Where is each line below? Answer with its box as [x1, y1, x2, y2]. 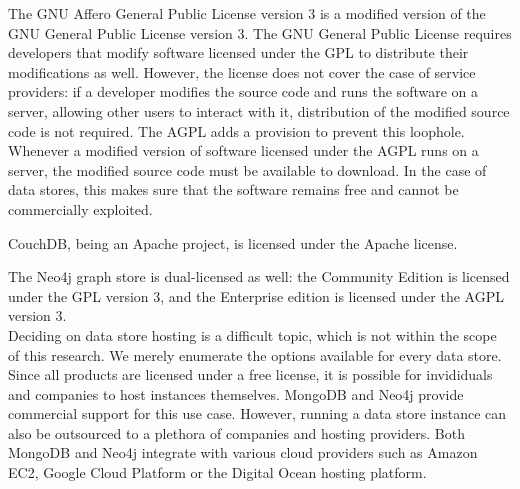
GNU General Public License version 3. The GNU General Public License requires [8, 22, 512, 43]
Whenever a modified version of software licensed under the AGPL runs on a [8, 140, 479, 161]
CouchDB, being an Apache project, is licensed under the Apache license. [8, 232, 458, 253]
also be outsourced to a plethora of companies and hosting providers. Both [8, 422, 465, 443]
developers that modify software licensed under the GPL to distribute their [8, 42, 469, 63]
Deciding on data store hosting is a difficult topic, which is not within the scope [8, 324, 497, 345]
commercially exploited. [8, 198, 153, 219]
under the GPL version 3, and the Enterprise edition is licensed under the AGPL [8, 285, 504, 306]
